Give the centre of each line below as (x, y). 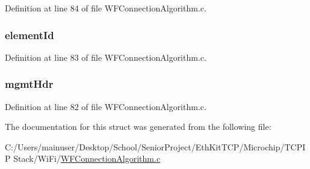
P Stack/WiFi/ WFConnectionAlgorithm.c (83, 158)
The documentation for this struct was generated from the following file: (138, 127)
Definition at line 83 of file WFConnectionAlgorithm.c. (106, 57)
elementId (29, 35)
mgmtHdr (29, 84)
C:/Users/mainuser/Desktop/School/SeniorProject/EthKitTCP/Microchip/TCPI (155, 146)
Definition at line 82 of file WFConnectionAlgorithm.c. (106, 106)
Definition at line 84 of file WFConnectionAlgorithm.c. (106, 8)
